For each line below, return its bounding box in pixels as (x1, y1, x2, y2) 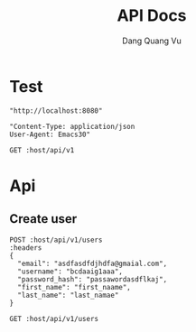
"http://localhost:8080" (9, 106, 103, 115)
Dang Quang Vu (121, 35, 182, 46)
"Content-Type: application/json (9, 122, 135, 131)
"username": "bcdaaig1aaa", (17, 267, 124, 276)
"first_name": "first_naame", (17, 282, 131, 291)
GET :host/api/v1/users (9, 314, 99, 323)
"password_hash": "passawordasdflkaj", (17, 274, 168, 284)
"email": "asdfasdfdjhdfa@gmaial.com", (17, 259, 168, 268)
